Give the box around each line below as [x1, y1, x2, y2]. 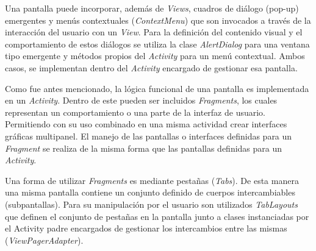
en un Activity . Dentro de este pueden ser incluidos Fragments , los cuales [5, 94, 278, 107]
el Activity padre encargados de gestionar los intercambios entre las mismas [5, 222, 287, 235]
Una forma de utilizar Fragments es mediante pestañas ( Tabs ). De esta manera [5, 174, 299, 186]
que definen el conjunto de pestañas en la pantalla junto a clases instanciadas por [5, 210, 309, 222]
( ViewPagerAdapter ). [5, 233, 84, 246]
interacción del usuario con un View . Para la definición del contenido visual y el [5, 26, 303, 38]
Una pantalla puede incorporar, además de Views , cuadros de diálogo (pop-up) [5, 2, 299, 14]
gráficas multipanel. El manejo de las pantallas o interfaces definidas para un [5, 129, 292, 142]
